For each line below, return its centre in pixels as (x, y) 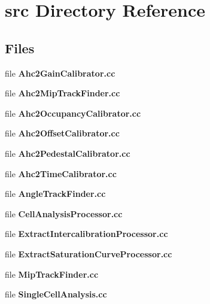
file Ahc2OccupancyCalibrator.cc (73, 113)
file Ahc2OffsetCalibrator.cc (62, 133)
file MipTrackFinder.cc (52, 274)
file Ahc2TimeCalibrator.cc (61, 173)
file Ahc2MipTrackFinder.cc (63, 93)
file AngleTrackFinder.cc (55, 194)
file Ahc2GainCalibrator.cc (60, 73)
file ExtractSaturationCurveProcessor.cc (89, 253)
